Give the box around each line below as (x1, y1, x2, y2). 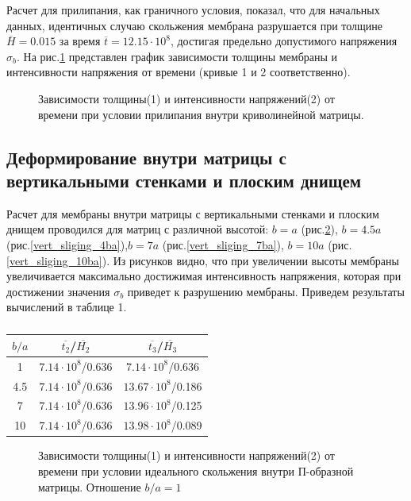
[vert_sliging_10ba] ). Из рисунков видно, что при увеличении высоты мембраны (6, 252, 399, 268)
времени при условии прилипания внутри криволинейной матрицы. (38, 106, 364, 122)
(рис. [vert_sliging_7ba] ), (162, 236, 284, 252)
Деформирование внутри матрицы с (6, 145, 286, 169)
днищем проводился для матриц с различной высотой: (6, 221, 269, 237)
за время (59, 33, 101, 49)
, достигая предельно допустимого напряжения (170, 33, 398, 49)
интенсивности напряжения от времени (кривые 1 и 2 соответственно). (6, 64, 351, 80)
